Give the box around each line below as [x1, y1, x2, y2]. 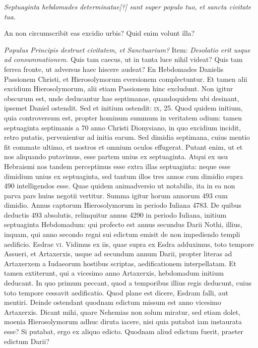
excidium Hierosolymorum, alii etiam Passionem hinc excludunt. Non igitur [4, 83, 233, 94]
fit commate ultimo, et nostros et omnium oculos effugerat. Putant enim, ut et [4, 141, 243, 152]
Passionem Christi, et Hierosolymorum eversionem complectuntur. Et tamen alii [4, 73, 248, 84]
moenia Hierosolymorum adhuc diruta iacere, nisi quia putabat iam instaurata [4, 316, 242, 327]
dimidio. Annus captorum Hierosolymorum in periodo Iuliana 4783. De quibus [4, 200, 242, 210]
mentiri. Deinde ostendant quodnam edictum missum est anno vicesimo [4, 297, 221, 307]
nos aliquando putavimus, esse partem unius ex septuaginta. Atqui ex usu [4, 151, 228, 162]
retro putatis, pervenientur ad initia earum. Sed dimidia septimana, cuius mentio [4, 132, 250, 142]
